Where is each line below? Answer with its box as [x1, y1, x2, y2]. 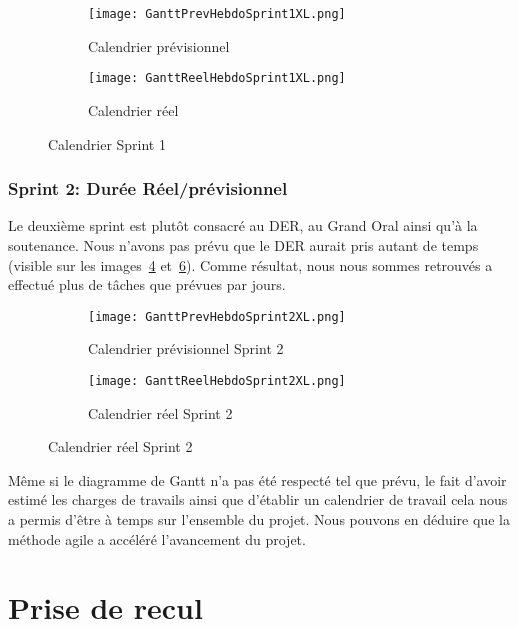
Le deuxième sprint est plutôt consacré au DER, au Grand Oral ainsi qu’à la [8, 215, 478, 236]
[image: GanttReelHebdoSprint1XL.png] [88, 71, 346, 86]
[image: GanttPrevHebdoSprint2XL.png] [88, 309, 346, 324]
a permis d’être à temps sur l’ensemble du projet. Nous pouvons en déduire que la [8, 508, 510, 529]
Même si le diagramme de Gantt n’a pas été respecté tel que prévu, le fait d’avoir [8, 469, 507, 490]
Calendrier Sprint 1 [48, 133, 166, 154]
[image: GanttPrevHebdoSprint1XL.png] [88, 7, 346, 21]
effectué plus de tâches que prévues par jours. [8, 274, 286, 295]
